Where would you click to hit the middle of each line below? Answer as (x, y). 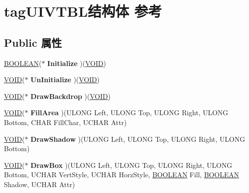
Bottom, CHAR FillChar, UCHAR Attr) (65, 122)
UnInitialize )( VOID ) (65, 80)
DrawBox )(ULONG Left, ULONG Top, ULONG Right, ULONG (131, 165)
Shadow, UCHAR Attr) (40, 184)
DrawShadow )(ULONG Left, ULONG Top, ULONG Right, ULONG (138, 139)
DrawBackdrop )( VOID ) (70, 96)
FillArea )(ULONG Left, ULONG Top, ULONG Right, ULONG (129, 113)
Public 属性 (33, 42)
